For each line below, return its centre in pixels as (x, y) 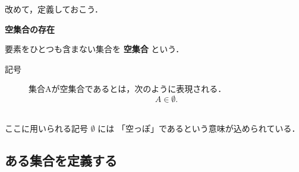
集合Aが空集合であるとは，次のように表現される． (128, 89)
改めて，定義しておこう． (54, 9)
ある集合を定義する (61, 160)
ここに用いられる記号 (46, 128)
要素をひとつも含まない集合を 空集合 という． (95, 49)
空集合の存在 (30, 29)
